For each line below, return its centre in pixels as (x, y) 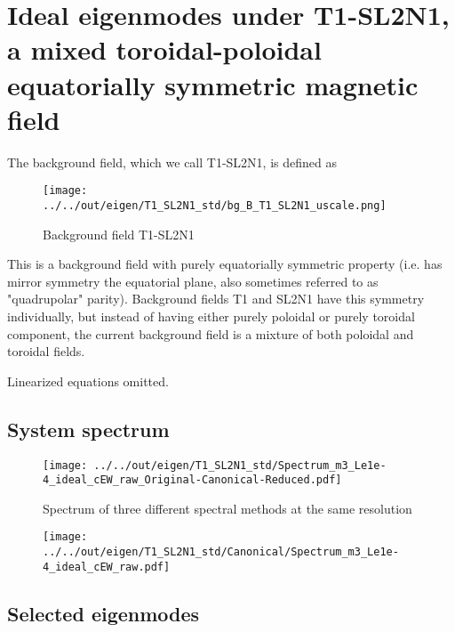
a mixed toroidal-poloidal (164, 49)
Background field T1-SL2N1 (119, 234)
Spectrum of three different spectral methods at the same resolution (227, 508)
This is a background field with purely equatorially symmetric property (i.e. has (225, 264)
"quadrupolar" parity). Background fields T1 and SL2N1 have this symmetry (216, 299)
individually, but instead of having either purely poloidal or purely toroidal (211, 316)
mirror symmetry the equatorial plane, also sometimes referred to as (193, 281)
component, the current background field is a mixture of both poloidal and (211, 333)
